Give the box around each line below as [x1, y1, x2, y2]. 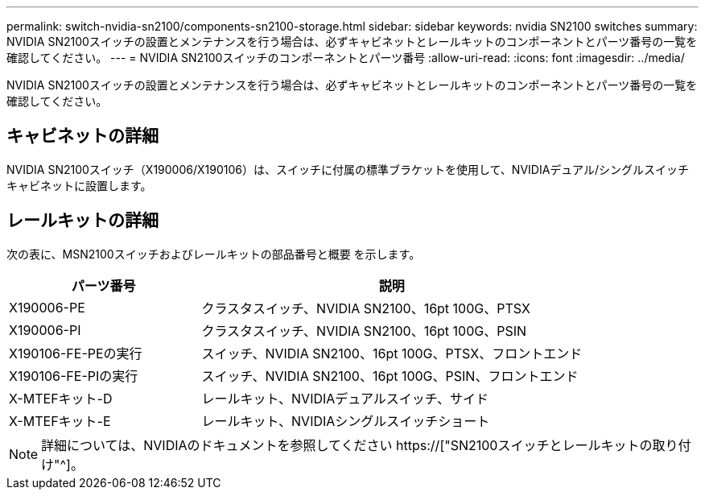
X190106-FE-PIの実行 [9, 367, 138, 384]
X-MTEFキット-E [9, 412, 111, 429]
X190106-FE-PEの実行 [9, 345, 142, 362]
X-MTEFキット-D [9, 390, 113, 407]
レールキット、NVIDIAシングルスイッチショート [201, 412, 490, 429]
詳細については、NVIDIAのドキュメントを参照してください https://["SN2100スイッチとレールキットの [41, 436, 653, 453]
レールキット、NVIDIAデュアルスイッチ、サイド [201, 390, 489, 407]
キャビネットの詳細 [6, 126, 159, 147]
